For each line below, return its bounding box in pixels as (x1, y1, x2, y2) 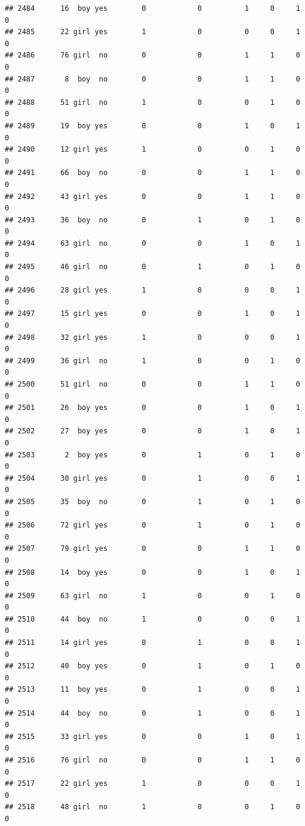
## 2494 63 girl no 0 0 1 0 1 (5, 239, 300, 248)
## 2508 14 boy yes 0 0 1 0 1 (5, 568, 300, 577)
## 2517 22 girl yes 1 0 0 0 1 (5, 779, 300, 788)
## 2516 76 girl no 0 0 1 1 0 (5, 756, 300, 764)
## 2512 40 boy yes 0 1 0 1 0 (5, 662, 300, 671)
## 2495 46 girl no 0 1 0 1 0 (5, 263, 300, 272)
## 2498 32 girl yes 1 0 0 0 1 (5, 333, 300, 342)
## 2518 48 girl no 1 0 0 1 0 (5, 803, 300, 812)
